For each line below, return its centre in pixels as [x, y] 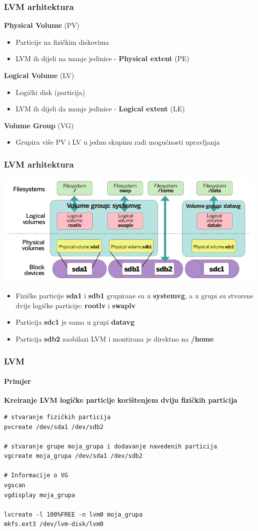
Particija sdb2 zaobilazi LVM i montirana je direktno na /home [115, 339]
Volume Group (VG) [39, 125]
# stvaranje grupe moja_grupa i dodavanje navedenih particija [111, 446]
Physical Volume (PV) [42, 25]
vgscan [15, 486]
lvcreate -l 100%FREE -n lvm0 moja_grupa [73, 514]
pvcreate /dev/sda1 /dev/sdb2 [54, 427]
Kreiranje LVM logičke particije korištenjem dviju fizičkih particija [121, 400]
